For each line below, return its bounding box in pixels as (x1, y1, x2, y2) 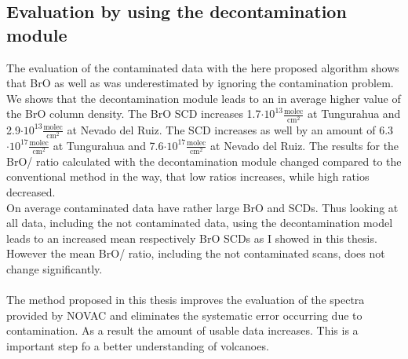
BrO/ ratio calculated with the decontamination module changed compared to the (6, 152, 402, 169)
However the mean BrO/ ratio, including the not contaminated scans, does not (6, 245, 385, 262)
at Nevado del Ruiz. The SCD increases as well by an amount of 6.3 (67, 121, 394, 137)
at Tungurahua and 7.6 (53, 137, 164, 153)
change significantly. (6, 260, 103, 277)
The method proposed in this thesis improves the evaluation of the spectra (6, 291, 365, 308)
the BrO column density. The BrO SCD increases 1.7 (6, 105, 261, 122)
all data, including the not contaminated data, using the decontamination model (6, 214, 393, 231)
